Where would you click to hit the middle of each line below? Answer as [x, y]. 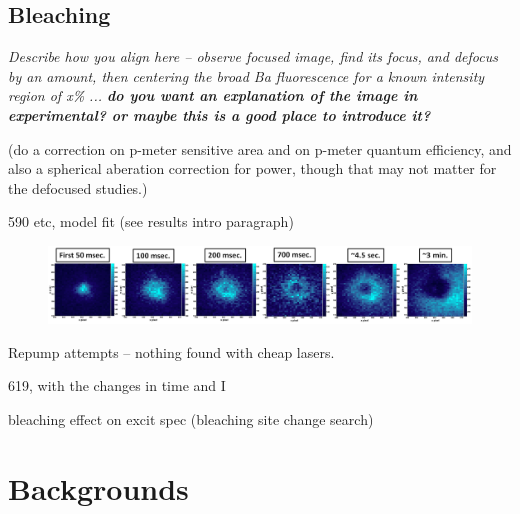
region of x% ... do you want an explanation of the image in [213, 95]
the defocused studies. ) [78, 187]
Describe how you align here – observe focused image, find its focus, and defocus [253, 56]
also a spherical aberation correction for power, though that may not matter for [252, 168]
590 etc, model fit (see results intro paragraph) [151, 221]
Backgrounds [98, 487]
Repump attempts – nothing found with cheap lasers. [171, 351]
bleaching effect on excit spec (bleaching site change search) [191, 418]
